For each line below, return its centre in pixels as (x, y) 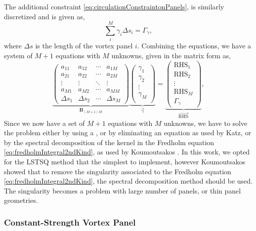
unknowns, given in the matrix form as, (171, 55)
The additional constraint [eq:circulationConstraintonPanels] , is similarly (114, 6)
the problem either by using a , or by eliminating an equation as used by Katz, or (128, 133)
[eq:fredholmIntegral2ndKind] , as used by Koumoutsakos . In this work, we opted (127, 152)
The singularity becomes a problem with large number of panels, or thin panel (123, 190)
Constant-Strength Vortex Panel (70, 222)
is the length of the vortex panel (84, 46)
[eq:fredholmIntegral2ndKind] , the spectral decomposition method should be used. (128, 181)
